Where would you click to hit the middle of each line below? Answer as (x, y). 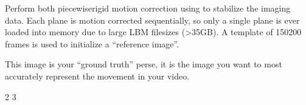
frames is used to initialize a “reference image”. (92, 43)
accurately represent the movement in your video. (97, 76)
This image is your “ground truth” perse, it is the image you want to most (144, 64)
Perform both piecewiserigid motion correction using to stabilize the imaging (148, 8)
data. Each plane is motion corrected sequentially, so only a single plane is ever (152, 20)
